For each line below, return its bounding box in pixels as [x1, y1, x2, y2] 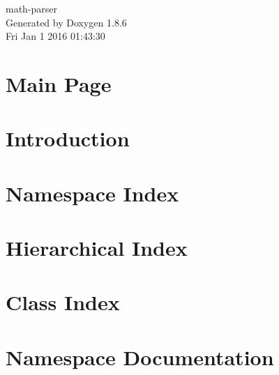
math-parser [6, 1, 58, 15]
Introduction [6, 124, 130, 153]
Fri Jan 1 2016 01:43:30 [6, 29, 105, 43]
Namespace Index [6, 178, 179, 207]
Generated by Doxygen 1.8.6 [6, 15, 127, 29]
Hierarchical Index [6, 234, 188, 262]
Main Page [6, 69, 112, 98]
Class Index [6, 288, 120, 316]
